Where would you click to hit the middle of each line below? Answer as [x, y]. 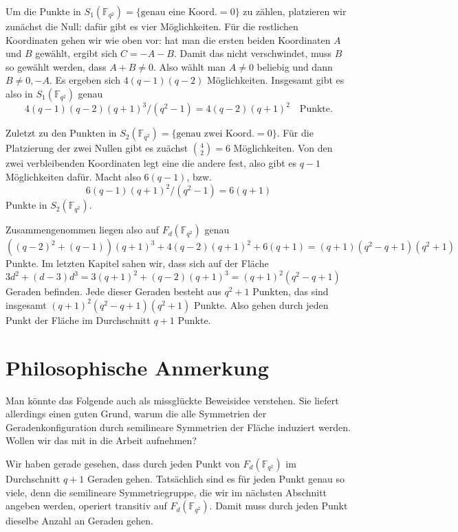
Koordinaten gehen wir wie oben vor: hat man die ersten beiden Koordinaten [168, 39]
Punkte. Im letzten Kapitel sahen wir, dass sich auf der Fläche [137, 263]
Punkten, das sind [291, 291]
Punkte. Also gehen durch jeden [261, 304]
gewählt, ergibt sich [76, 53]
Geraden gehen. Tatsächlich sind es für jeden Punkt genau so [216, 478]
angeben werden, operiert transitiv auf [86, 506]
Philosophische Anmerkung [137, 367]
